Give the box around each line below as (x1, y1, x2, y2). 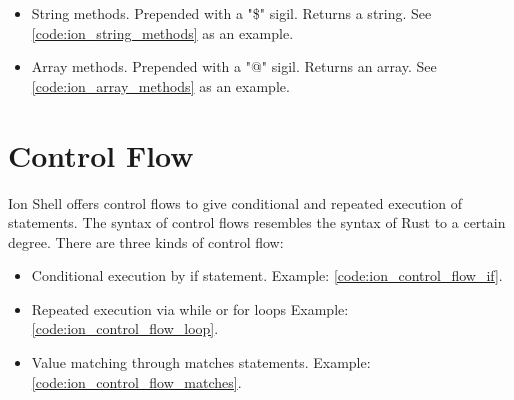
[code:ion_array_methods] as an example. (31, 75, 290, 96)
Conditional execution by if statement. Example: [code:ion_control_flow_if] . (31, 265, 503, 286)
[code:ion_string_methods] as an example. (31, 22, 294, 43)
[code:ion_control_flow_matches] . (31, 371, 242, 392)
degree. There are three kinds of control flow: (8, 231, 284, 252)
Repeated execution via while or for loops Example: (31, 298, 349, 319)
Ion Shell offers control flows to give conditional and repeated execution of (8, 192, 463, 213)
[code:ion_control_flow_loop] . (31, 318, 219, 339)
